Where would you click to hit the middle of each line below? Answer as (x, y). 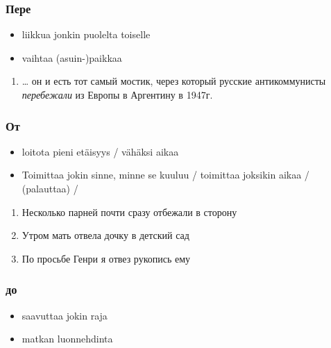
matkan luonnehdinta (67, 339)
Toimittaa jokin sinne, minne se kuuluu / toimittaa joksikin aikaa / (165, 175)
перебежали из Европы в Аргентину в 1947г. (117, 94)
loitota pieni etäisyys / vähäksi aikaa (100, 151)
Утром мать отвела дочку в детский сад (105, 235)
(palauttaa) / (50, 188)
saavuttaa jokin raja (65, 315)
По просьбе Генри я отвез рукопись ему (106, 258)
